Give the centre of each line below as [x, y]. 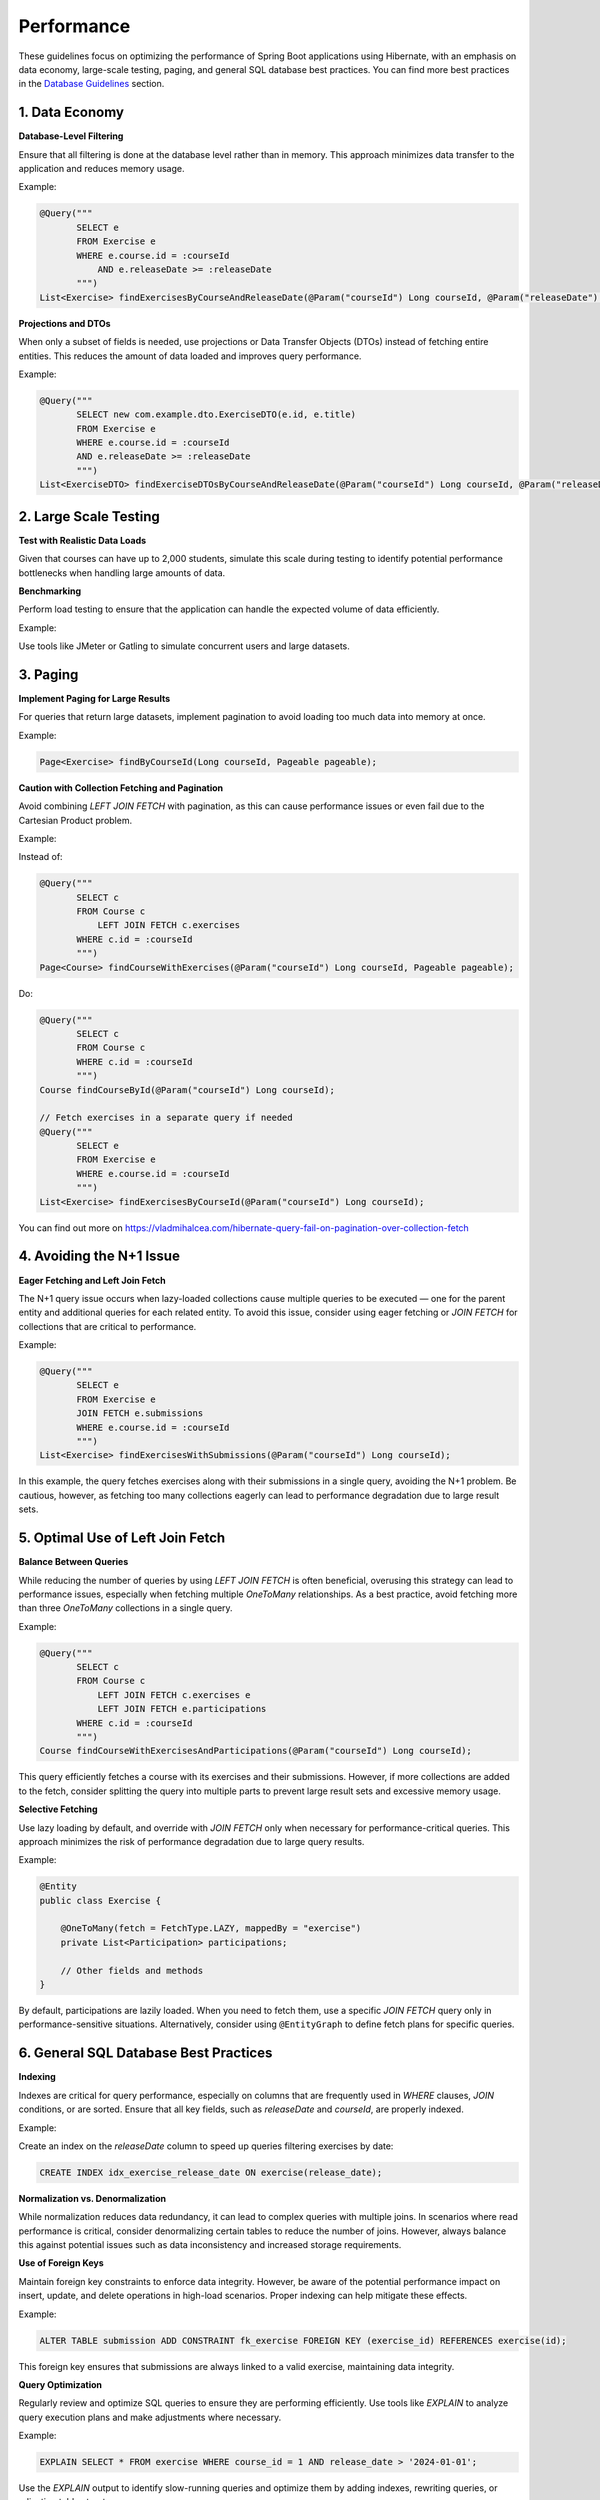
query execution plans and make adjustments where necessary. [150, 2417]
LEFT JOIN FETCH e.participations [182, 1709]
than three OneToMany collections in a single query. [126, 1608]
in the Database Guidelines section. [91, 84]
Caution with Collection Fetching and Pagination [121, 787]
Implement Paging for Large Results [94, 698]
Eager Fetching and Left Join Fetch [92, 1280]
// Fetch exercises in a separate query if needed [166, 1118]
